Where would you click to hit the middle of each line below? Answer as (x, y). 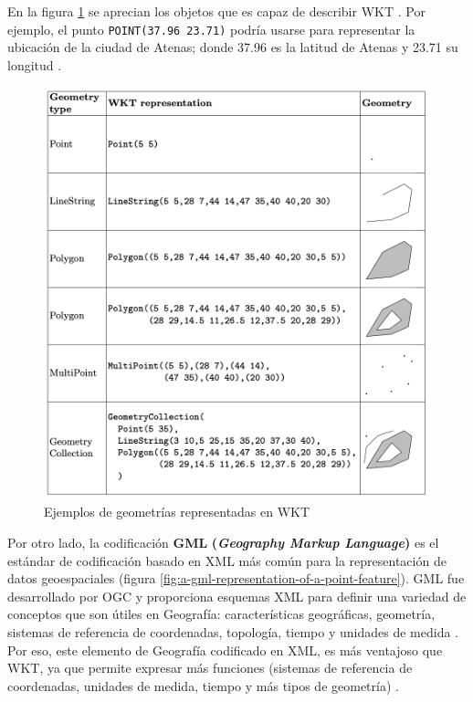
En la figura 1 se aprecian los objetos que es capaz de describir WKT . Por (216, 11)
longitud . (35, 64)
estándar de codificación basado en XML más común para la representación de (227, 560)
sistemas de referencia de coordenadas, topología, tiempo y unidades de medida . (233, 632)
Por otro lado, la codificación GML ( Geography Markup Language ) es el (223, 543)
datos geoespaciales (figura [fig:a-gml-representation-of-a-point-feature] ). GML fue (236, 578)
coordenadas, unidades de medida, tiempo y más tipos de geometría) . (203, 685)
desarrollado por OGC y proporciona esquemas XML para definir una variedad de (237, 596)
